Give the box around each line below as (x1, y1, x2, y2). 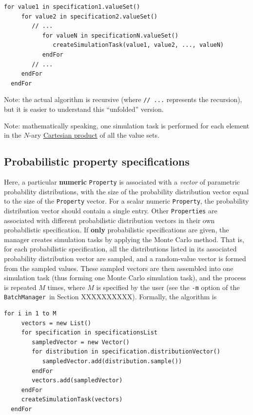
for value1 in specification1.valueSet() (4, 3, 140, 10)
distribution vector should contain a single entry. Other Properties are (4, 205, 217, 215)
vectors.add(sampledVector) (32, 377, 123, 384)
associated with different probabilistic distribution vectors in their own (4, 215, 215, 225)
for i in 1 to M (4, 310, 57, 317)
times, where (47, 282, 85, 292)
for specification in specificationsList (21, 329, 157, 336)
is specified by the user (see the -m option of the (96, 282, 240, 292)
